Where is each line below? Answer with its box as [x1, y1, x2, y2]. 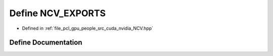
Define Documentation [9, 38, 82, 47]
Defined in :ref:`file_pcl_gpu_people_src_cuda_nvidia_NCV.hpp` [22, 25, 154, 31]
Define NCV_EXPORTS [9, 8, 106, 19]
